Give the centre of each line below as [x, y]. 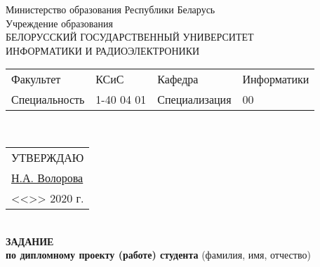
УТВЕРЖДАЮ [48, 157]
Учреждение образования [59, 23]
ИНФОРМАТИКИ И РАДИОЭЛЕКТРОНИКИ [103, 50]
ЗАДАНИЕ [30, 241]
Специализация [194, 100]
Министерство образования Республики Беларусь [111, 9]
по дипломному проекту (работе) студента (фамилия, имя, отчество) [158, 255]
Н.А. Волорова [47, 177]
